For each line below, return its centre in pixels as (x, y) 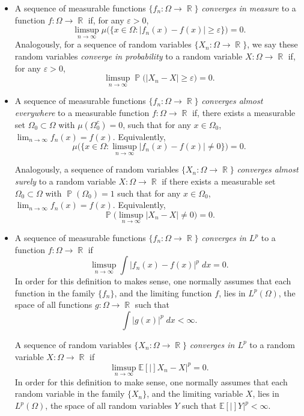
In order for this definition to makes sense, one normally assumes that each (153, 281)
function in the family (55, 292)
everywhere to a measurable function (82, 112)
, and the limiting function (163, 292)
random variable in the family (70, 393)
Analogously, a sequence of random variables (97, 169)
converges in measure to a (249, 8)
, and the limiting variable (195, 393)
